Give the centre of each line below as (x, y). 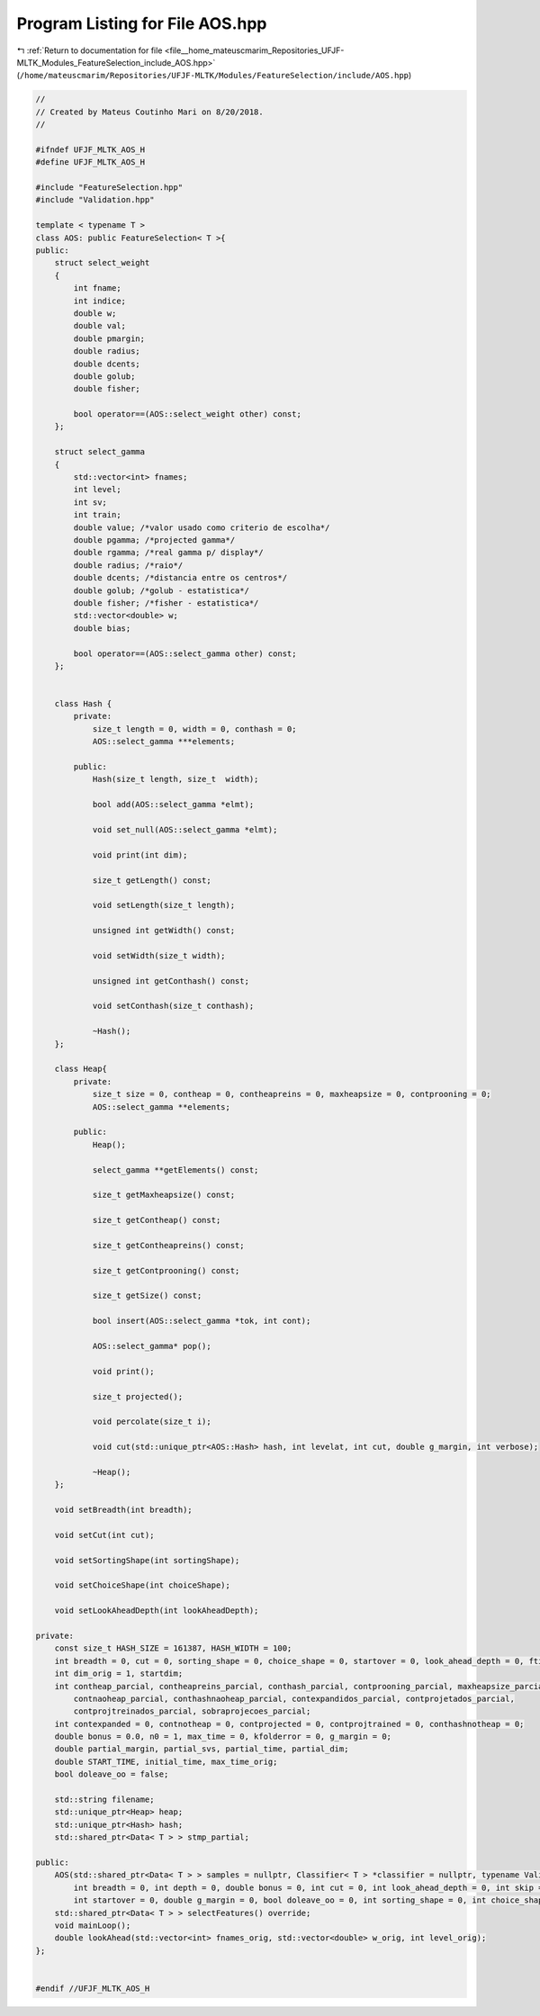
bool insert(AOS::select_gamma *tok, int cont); (202, 1321)
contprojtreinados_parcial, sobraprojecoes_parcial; (192, 1711)
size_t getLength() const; (152, 880)
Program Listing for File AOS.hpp (142, 23)
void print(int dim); (140, 855)
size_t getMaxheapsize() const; (164, 1195)
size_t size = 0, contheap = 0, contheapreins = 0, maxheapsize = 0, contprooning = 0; (292, 1094)
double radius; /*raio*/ (128, 565)
